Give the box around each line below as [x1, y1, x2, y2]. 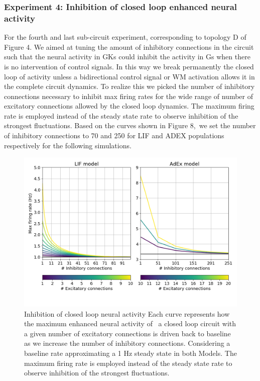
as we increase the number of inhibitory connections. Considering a [24, 338, 230, 348]
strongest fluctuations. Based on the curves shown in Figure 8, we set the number [4, 120, 256, 131]
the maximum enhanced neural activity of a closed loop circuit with [24, 318, 236, 329]
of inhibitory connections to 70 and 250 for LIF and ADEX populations [4, 130, 224, 141]
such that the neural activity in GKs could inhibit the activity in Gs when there [4, 51, 250, 62]
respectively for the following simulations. [4, 140, 132, 150]
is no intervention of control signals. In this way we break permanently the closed [4, 61, 254, 71]
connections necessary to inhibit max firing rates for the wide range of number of [4, 90, 253, 101]
